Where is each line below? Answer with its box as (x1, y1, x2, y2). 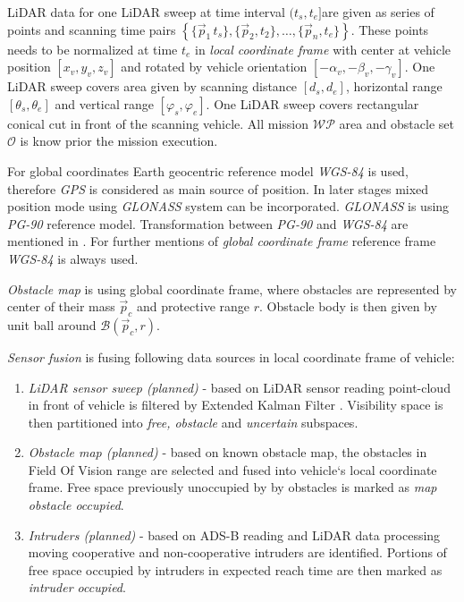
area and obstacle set (339, 114, 454, 132)
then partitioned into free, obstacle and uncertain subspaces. (28, 412, 359, 431)
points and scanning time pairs (7, 20, 176, 38)
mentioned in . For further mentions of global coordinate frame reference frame (7, 232, 436, 250)
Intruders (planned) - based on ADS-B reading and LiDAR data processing (28, 525, 441, 544)
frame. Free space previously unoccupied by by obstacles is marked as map (28, 478, 437, 496)
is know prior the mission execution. (20, 131, 218, 150)
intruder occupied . (28, 578, 126, 597)
